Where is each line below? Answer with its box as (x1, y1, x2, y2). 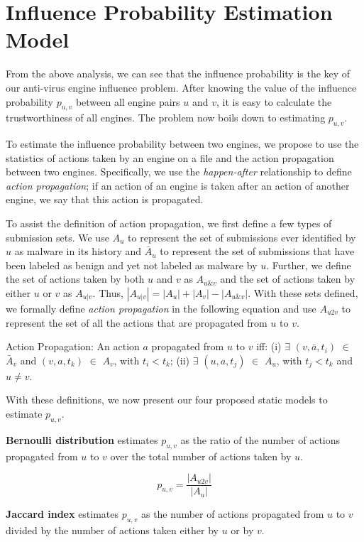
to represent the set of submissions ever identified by (128, 229, 356, 244)
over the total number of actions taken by (110, 448, 292, 463)
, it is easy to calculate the (216, 94, 332, 109)
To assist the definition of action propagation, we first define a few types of (6, 216, 332, 231)
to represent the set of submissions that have (160, 244, 355, 259)
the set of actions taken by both (6, 271, 145, 286)
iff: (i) (256, 339, 282, 354)
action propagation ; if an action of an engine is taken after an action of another (6, 178, 350, 193)
